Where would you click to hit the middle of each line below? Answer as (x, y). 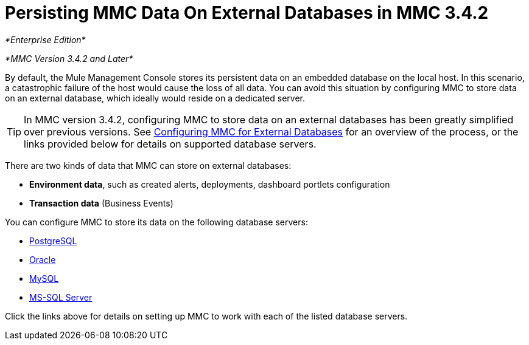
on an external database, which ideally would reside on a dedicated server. (155, 98)
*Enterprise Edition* (45, 39)
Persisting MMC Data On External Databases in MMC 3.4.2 (247, 13)
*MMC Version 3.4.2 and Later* (69, 58)
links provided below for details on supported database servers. (170, 144)
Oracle (43, 259)
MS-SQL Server (61, 297)
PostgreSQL (53, 241)
